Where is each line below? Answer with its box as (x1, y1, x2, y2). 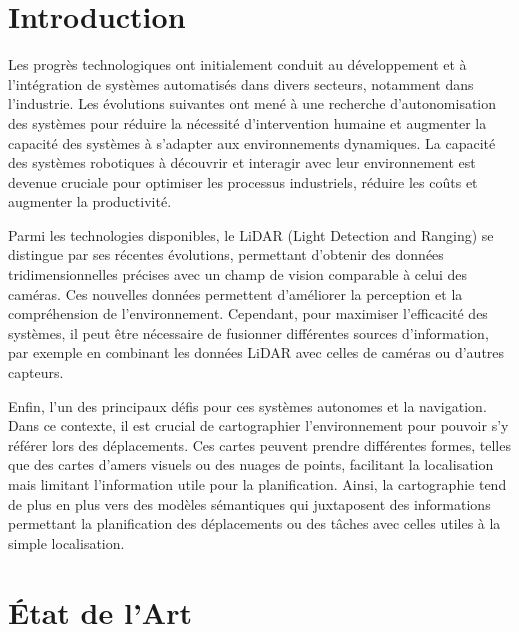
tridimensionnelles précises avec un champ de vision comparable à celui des (8, 264, 468, 285)
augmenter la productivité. (8, 191, 172, 212)
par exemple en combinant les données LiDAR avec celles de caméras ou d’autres (8, 342, 505, 363)
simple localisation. (8, 532, 125, 553)
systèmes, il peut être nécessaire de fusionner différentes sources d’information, (8, 322, 489, 343)
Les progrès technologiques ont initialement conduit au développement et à (8, 54, 467, 75)
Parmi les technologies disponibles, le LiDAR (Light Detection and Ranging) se (8, 224, 494, 245)
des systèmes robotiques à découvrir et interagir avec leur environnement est (8, 152, 476, 173)
